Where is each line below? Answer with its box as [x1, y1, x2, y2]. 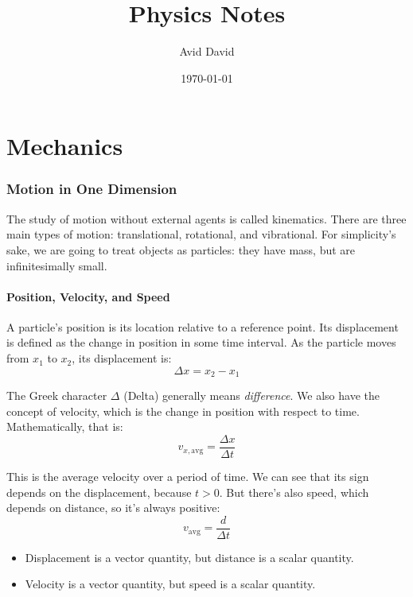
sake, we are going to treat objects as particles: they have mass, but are [6, 241, 356, 258]
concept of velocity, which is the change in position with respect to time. [6, 402, 360, 419]
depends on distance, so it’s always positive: [6, 499, 220, 516]
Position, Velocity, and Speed [6, 288, 170, 304]
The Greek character [6, 387, 107, 404]
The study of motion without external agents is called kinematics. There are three [6, 210, 407, 227]
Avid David [179, 43, 235, 60]
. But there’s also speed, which [219, 483, 369, 500]
